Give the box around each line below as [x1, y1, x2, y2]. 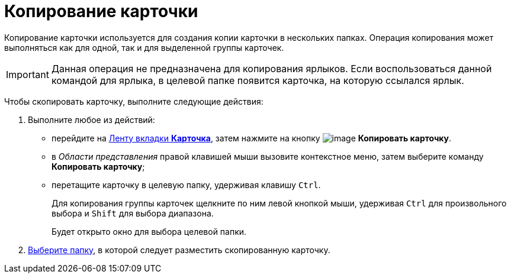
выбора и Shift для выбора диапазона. [52, 208, 214, 218]
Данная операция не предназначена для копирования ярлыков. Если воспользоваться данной [51, 62, 492, 75]
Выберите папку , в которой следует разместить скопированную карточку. [28, 244, 330, 255]
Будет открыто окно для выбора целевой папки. [52, 226, 247, 237]
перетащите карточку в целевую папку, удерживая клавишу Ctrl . [52, 179, 321, 190]
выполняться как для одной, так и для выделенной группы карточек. [4, 42, 284, 53]
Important [6, 68, 49, 80]
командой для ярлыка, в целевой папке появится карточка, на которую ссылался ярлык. [51, 74, 464, 86]
